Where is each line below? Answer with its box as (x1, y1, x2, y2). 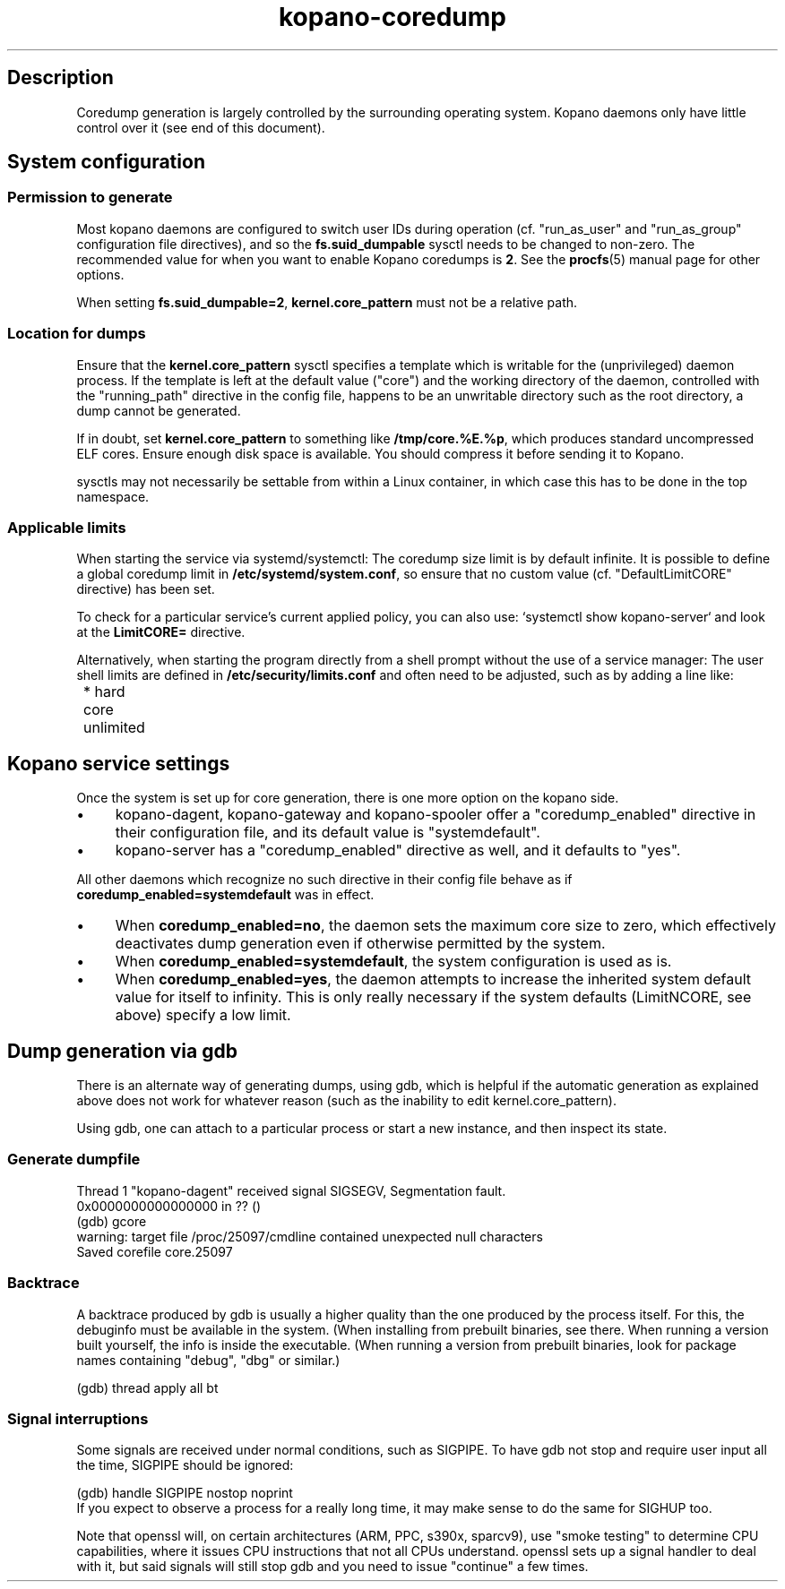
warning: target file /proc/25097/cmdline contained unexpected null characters (76, 1228, 543, 1244)
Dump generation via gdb (7, 1039, 237, 1062)
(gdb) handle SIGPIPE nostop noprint (76, 1485, 293, 1501)
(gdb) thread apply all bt (76, 1379, 219, 1396)
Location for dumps (7, 324, 146, 343)
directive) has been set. (76, 581, 215, 597)
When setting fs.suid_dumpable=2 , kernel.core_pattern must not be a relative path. (76, 294, 578, 310)
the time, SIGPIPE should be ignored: (76, 1457, 294, 1473)
